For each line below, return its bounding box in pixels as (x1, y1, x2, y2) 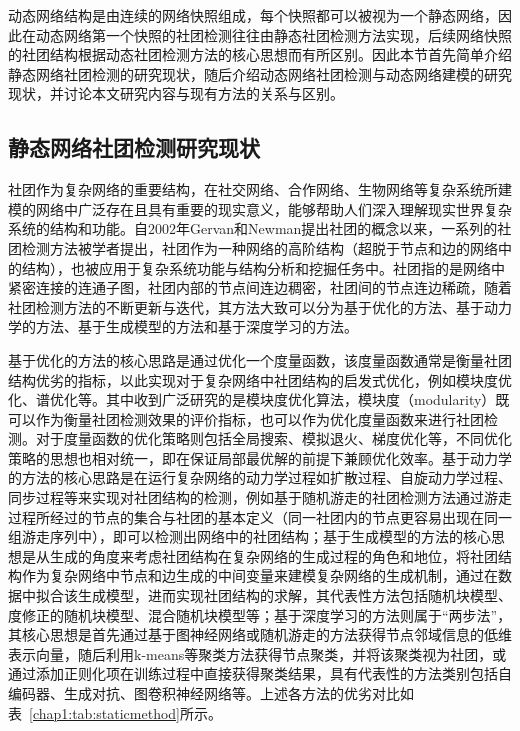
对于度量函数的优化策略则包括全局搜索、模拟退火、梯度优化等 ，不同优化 (35, 428, 512, 449)
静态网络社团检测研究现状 (8, 132, 260, 163)
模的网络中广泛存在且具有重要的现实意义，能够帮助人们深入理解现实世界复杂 (8, 198, 512, 219)
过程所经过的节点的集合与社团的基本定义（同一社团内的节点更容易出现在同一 (8, 506, 512, 527)
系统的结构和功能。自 (8, 218, 148, 239)
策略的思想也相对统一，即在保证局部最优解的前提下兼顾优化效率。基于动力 (8, 447, 498, 468)
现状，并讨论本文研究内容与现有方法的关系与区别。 (8, 83, 344, 104)
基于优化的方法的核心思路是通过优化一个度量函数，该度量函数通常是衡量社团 (8, 349, 512, 370)
